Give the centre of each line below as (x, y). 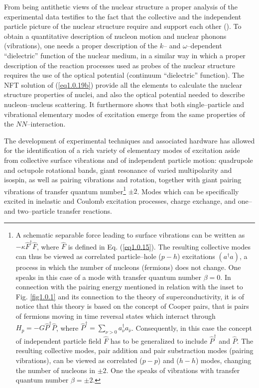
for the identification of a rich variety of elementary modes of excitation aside (122, 150)
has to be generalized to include (159, 340)
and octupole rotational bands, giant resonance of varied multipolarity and (118, 170)
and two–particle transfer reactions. (58, 210)
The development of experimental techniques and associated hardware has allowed (129, 140)
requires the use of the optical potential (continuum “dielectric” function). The (124, 75)
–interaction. (46, 124)
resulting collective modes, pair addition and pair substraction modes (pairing (134, 350)
